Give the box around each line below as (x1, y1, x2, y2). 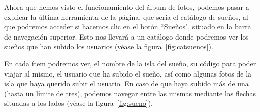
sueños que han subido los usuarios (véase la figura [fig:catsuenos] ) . (4, 41, 213, 52)
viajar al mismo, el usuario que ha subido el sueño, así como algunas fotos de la (4, 68, 252, 79)
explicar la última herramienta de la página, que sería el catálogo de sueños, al (4, 11, 248, 22)
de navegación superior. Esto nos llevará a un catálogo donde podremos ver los (4, 31, 249, 42)
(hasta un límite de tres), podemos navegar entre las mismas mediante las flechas (4, 88, 256, 98)
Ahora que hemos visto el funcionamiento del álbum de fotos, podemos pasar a (4, 2, 249, 12)
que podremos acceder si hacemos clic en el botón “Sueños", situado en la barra (4, 21, 251, 32)
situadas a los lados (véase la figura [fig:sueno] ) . (4, 98, 153, 108)
